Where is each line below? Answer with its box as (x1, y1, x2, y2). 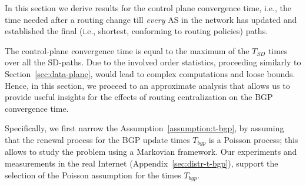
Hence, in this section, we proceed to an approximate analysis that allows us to (5, 79, 290, 91)
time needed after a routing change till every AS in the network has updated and (5, 13, 297, 25)
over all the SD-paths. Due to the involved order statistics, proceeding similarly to (5, 56, 301, 68)
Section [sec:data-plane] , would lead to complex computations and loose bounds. (5, 67, 295, 79)
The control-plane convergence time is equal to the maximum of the (5, 44, 250, 57)
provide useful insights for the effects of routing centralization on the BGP (5, 91, 273, 103)
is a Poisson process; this (208, 133, 298, 145)
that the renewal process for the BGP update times (5, 133, 190, 145)
